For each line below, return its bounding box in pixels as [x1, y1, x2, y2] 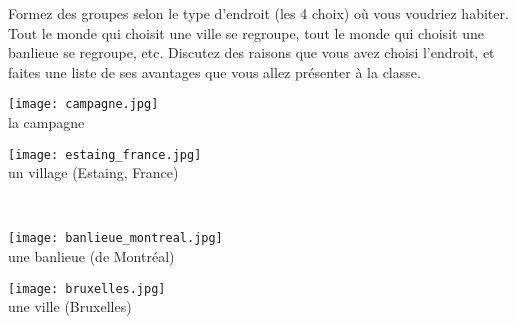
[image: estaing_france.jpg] [8, 147, 202, 162]
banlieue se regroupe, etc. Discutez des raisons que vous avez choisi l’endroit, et [8, 42, 495, 63]
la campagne [8, 112, 85, 133]
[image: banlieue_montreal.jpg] [8, 231, 223, 246]
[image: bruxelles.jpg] [8, 281, 166, 296]
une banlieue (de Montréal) [8, 246, 175, 267]
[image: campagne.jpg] [8, 97, 159, 112]
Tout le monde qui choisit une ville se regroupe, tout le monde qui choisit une [8, 22, 484, 43]
